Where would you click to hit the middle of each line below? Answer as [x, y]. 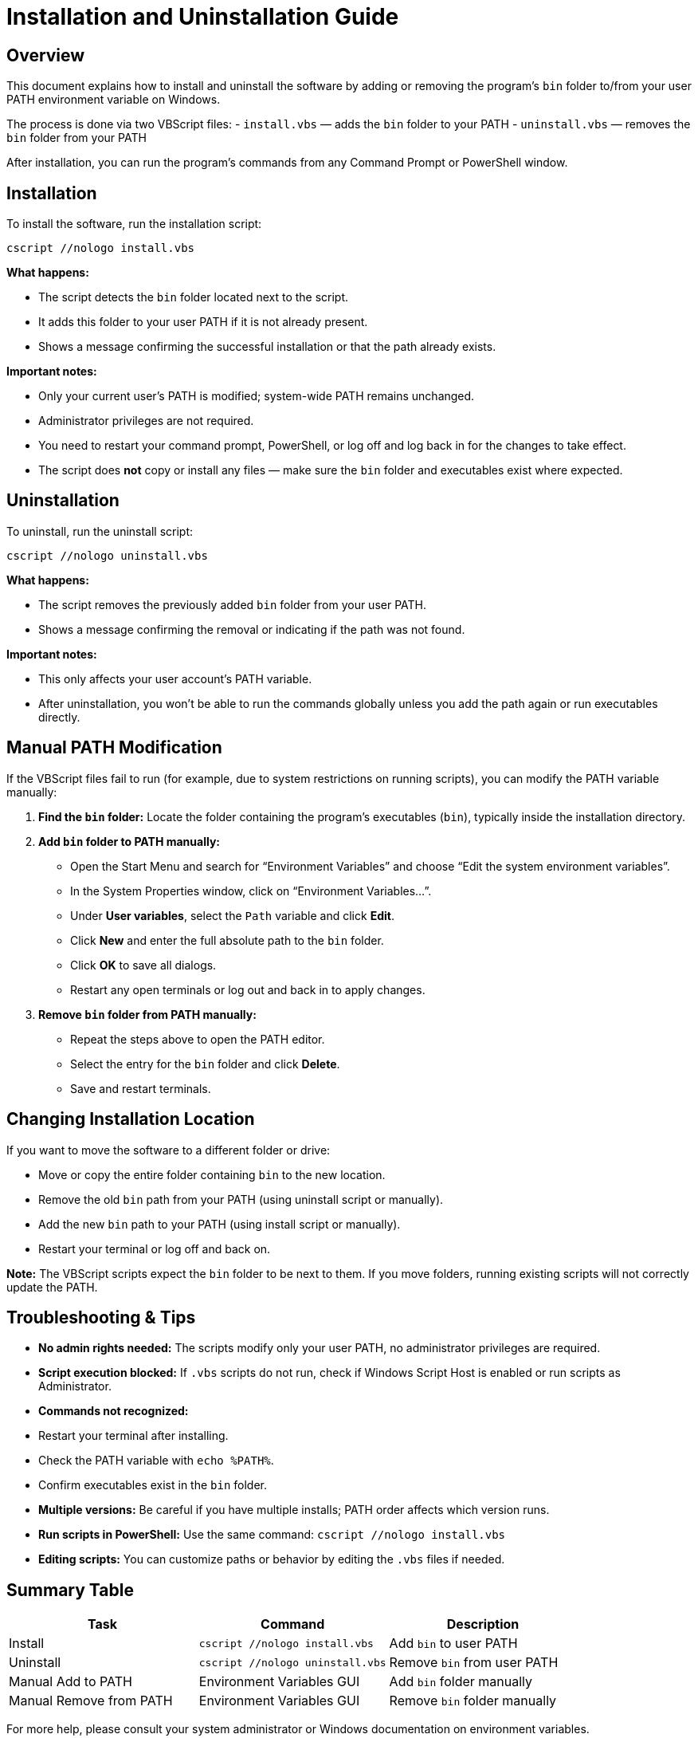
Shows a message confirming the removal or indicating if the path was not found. [252, 629]
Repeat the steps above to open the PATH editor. [198, 1039]
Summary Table [70, 1590]
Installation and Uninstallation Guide [203, 17]
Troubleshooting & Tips [101, 1317]
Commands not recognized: [114, 1411]
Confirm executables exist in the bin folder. [153, 1485]
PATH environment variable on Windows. [114, 100]
